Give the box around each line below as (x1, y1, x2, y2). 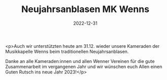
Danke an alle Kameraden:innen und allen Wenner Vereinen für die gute (5, 58, 155, 64)
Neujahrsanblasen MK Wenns (21, 4, 150, 15)
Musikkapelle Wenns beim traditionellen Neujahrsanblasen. (5, 48, 129, 54)
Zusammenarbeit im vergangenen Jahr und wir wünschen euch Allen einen (5, 63, 162, 69)
